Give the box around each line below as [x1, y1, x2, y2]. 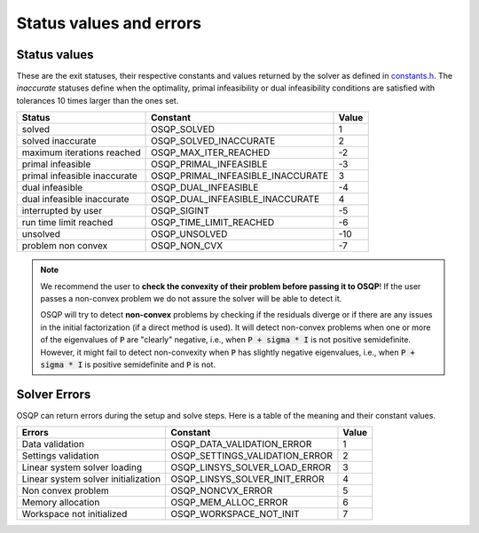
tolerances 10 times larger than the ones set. [16, 95, 179, 106]
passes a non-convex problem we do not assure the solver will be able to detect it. [40, 294, 342, 304]
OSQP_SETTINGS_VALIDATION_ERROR [169, 450, 333, 462]
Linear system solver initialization [21, 473, 161, 485]
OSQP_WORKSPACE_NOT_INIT [169, 508, 301, 521]
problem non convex [21, 239, 108, 252]
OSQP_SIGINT [151, 205, 210, 217]
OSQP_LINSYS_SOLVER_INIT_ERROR [169, 473, 325, 485]
